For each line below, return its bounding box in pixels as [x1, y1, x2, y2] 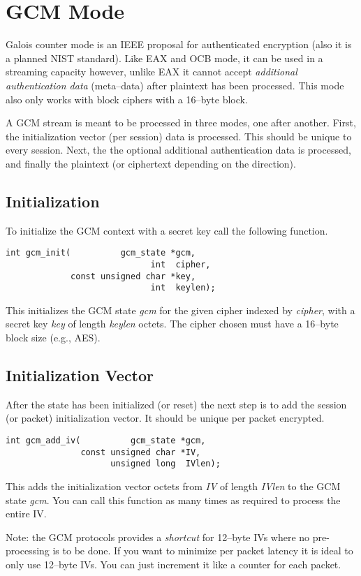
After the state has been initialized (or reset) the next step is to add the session [6, 397, 347, 411]
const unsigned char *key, [71, 271, 196, 281]
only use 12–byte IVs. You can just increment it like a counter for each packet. [6, 557, 341, 571]
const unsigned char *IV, [80, 447, 201, 457]
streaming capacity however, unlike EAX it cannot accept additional [6, 64, 297, 79]
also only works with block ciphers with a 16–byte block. [6, 91, 248, 106]
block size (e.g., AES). [6, 330, 101, 345]
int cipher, [150, 259, 211, 269]
